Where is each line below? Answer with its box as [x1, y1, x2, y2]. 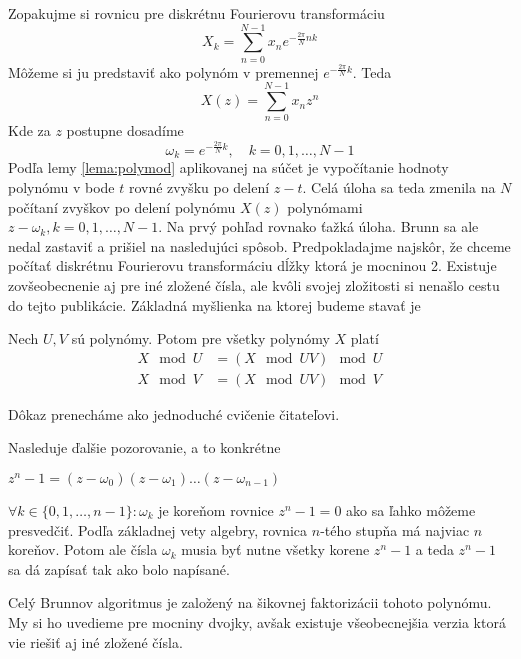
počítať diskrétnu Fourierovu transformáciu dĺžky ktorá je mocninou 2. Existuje [8, 255, 497, 276]
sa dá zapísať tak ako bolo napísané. [8, 558, 230, 579]
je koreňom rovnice [158, 500, 274, 521]
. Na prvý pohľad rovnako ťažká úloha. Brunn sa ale [158, 216, 479, 237]
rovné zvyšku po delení [128, 177, 270, 198]
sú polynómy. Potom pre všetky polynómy [71, 328, 330, 349]
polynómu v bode [8, 177, 115, 198]
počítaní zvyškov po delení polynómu [8, 196, 236, 217]
